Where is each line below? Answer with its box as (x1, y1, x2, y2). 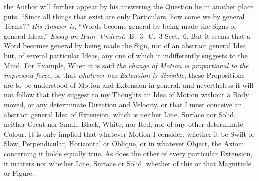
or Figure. (4, 168, 34, 178)
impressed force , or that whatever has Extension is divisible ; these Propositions (4, 70, 245, 80)
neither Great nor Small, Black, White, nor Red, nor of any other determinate (4, 119, 243, 129)
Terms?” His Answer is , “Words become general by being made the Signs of (4, 21, 236, 31)
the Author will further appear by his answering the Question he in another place (4, 1, 254, 11)
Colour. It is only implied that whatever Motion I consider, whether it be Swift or (4, 128, 255, 139)
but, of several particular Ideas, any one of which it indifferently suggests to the (4, 50, 248, 60)
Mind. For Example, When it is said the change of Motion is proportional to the (4, 60, 249, 70)
